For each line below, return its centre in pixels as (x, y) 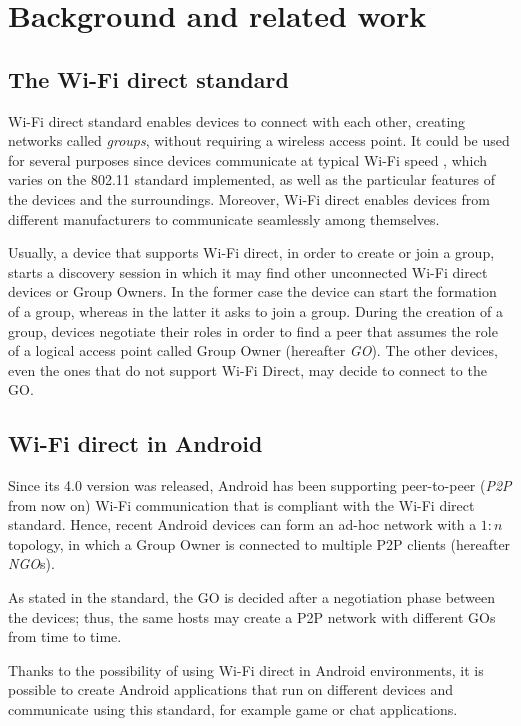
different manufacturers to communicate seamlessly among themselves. (224, 218)
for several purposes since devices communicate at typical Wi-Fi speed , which (248, 159)
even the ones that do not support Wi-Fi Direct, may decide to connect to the (247, 369)
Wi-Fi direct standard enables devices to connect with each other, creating (237, 120)
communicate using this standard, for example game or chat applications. (233, 709)
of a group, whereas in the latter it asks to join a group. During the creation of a (255, 310)
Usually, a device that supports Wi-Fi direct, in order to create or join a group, (251, 252)
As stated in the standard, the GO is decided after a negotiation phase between (252, 597)
